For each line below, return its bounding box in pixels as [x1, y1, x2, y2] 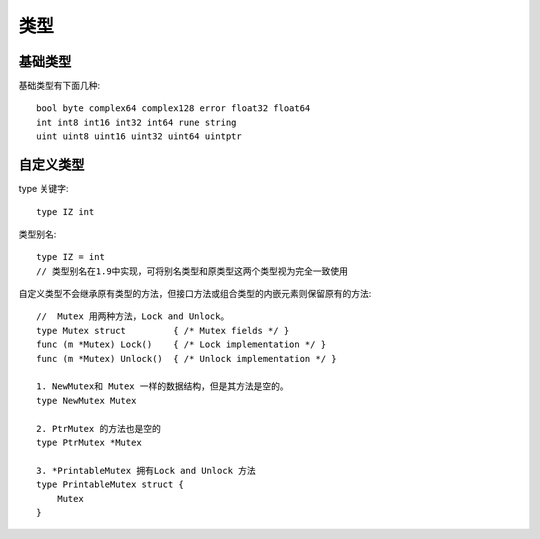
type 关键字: [18, 183, 69, 195]
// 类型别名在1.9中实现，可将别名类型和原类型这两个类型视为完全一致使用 [36, 265, 349, 277]
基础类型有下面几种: [18, 80, 101, 92]
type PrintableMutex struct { [36, 479, 185, 490]
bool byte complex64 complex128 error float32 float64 [36, 103, 311, 114]
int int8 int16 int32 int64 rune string [36, 116, 237, 128]
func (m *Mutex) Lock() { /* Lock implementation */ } [36, 339, 327, 350]
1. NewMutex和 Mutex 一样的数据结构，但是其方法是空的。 [36, 381, 289, 392]
